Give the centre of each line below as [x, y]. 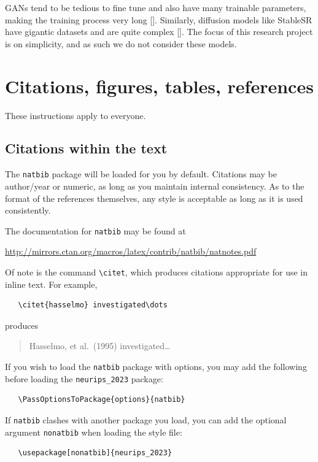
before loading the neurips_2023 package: [84, 378]
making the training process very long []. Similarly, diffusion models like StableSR [159, 19]
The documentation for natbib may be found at [95, 230]
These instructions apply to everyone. [76, 115]
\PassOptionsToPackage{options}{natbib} [102, 400]
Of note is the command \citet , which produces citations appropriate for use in [156, 271]
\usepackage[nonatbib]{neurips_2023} [95, 453]
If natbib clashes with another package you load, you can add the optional [146, 419]
